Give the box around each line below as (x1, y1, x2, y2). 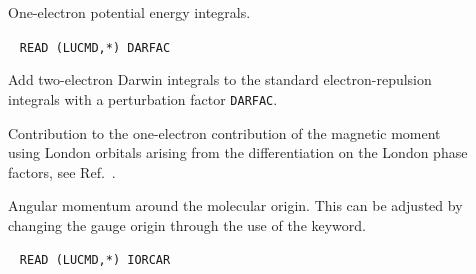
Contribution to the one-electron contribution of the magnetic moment (8, 122, 441, 143)
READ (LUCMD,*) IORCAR (19, 253, 171, 268)
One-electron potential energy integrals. (8, 2, 251, 22)
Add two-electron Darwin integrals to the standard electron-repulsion (8, 69, 432, 90)
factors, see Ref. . (8, 161, 116, 182)
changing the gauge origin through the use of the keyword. (8, 214, 366, 235)
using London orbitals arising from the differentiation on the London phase (8, 142, 468, 163)
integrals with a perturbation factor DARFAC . (8, 88, 278, 109)
